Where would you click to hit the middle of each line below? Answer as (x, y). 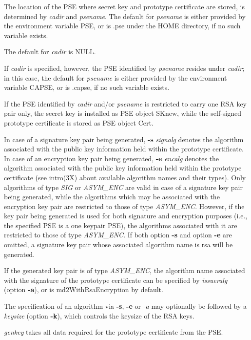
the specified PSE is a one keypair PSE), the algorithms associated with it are (121, 225)
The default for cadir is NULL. (50, 52)
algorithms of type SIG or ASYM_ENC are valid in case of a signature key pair (123, 187)
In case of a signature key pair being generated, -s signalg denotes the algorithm (124, 139)
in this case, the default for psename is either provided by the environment (116, 77)
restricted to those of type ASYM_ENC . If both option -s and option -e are (118, 235)
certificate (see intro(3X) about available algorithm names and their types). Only (125, 177)
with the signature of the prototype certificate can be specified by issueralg (116, 280)
